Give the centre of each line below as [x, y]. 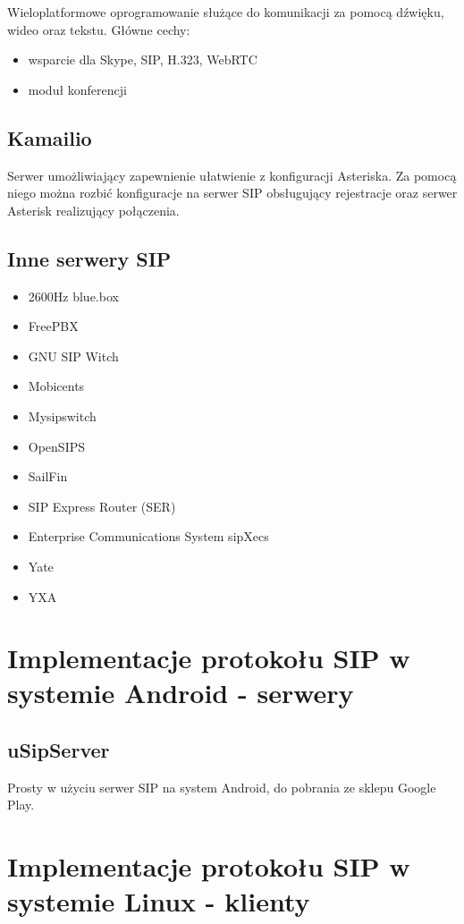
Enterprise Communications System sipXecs [148, 536]
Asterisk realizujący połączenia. [93, 210]
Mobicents [56, 386]
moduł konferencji [77, 89]
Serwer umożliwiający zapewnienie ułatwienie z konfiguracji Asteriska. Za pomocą [232, 175]
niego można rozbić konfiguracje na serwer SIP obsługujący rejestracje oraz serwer [232, 193]
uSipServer [59, 750]
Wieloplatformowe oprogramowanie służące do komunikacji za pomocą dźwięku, [226, 12]
